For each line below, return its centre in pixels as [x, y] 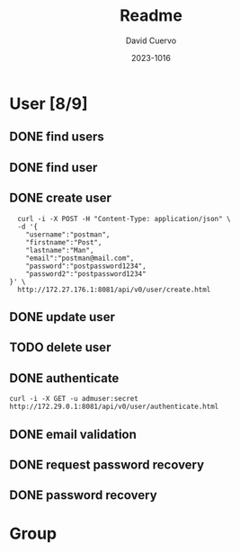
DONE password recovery [83, 495]
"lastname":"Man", [60, 250]
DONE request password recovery [107, 464]
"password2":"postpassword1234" [86, 274]
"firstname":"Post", [64, 242]
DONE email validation [73, 434]
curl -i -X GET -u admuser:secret [74, 399]
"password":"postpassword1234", [86, 266]
